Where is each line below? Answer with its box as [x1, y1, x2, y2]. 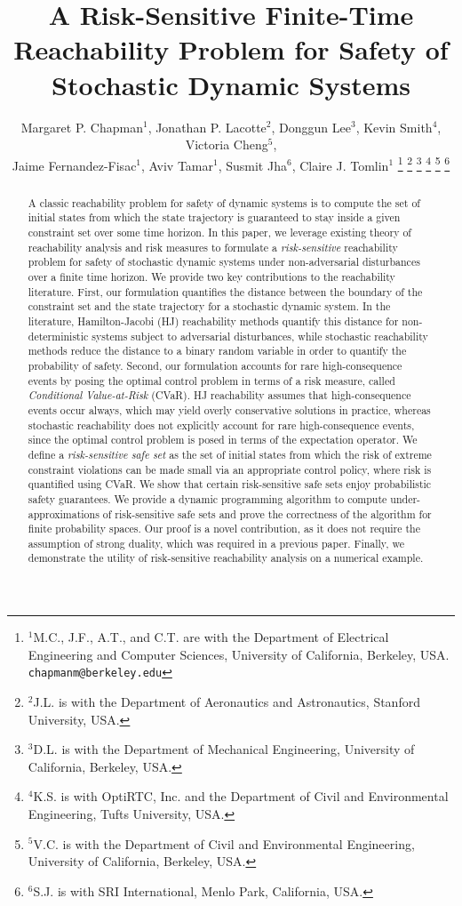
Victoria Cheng [185, 135, 268, 154]
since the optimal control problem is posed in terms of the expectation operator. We [28, 432, 418, 447]
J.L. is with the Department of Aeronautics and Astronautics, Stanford [33, 692, 420, 710]
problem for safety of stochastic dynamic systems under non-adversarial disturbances [28, 254, 420, 269]
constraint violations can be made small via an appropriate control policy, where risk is [28, 461, 432, 477]
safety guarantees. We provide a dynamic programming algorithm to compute [28, 491, 387, 506]
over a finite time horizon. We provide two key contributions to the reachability [28, 269, 395, 285]
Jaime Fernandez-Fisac [12, 156, 137, 174]
